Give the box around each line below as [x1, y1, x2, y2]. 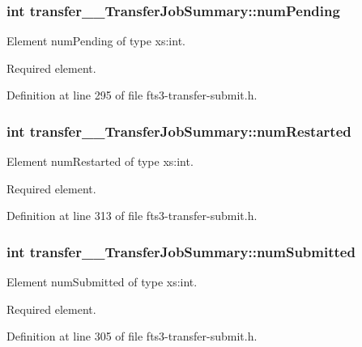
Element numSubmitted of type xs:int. [6, 273, 198, 290]
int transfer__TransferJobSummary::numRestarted [6, 121, 351, 141]
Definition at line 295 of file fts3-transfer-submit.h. [6, 87, 258, 104]
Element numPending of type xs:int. [6, 32, 185, 49]
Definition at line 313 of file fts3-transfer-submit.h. [6, 207, 258, 224]
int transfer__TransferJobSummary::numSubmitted [6, 241, 356, 261]
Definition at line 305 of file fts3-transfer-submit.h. [6, 328, 258, 345]
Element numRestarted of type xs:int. [6, 153, 194, 170]
